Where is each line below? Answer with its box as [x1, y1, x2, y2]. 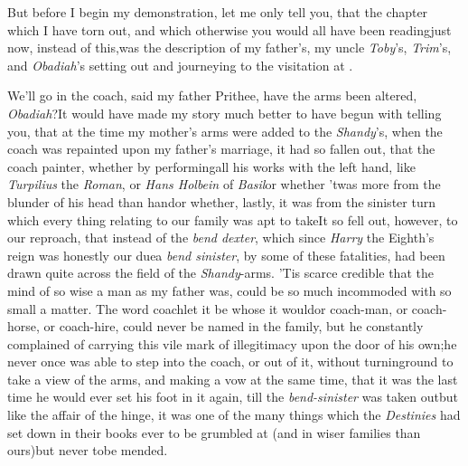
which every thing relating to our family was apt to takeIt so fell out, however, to [7, 210, 458, 229]
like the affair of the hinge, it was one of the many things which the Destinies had [7, 405, 461, 424]
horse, [7, 317, 40, 336]
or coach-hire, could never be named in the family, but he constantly [43, 317, 424, 336]
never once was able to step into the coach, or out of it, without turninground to [7, 352, 454, 371]
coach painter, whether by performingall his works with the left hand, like [7, 157, 416, 176]
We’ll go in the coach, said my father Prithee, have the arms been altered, [7, 86, 417, 105]
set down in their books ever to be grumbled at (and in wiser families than [7, 423, 421, 442]
